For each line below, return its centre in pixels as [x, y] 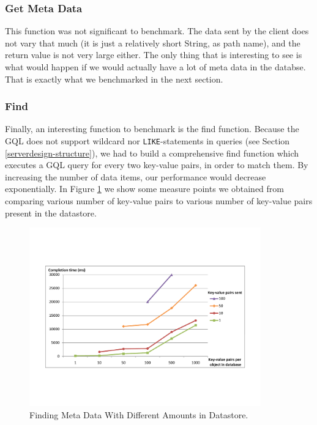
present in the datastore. [51, 212]
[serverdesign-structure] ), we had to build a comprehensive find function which [152, 153]
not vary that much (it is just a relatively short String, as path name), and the [153, 42]
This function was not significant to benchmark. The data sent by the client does [157, 31]
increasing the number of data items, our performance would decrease [136, 176]
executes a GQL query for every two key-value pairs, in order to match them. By [157, 165]
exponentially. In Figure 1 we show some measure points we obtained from [144, 189]
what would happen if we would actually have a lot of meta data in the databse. [155, 67]
